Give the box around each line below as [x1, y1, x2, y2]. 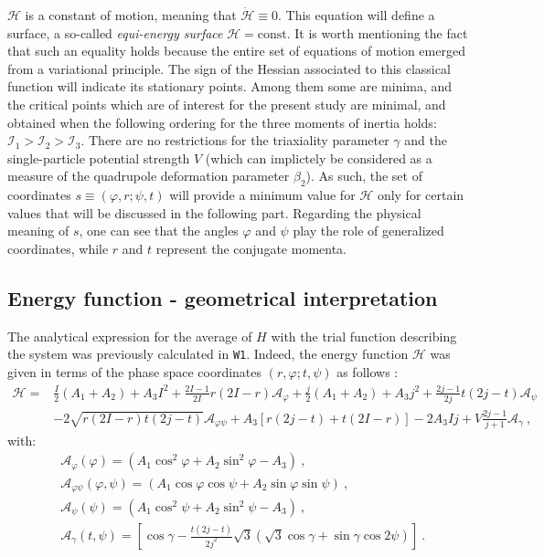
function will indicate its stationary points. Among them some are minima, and [7, 77, 453, 96]
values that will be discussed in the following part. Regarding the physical [7, 203, 421, 222]
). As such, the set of [305, 166, 422, 185]
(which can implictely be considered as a [205, 148, 432, 167]
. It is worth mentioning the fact [286, 23, 468, 42]
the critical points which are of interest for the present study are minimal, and [7, 94, 446, 113]
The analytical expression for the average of [7, 326, 252, 345]
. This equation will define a [277, 5, 435, 24]
